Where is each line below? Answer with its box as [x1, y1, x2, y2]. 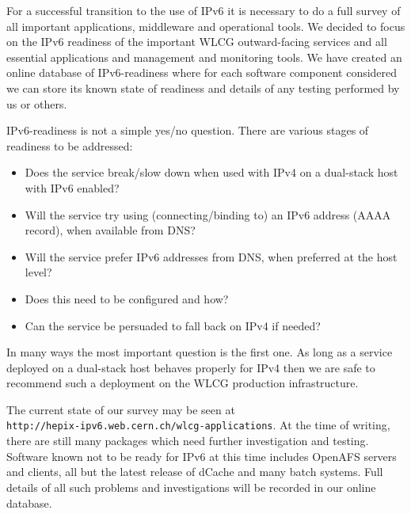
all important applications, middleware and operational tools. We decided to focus [6, 17, 405, 34]
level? [25, 264, 52, 280]
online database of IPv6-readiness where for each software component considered [6, 64, 398, 81]
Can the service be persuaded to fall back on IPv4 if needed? [25, 317, 321, 333]
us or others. [6, 95, 67, 112]
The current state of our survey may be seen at [6, 401, 235, 417]
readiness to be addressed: [6, 137, 133, 154]
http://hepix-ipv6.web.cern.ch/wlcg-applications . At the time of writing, [6, 417, 390, 433]
